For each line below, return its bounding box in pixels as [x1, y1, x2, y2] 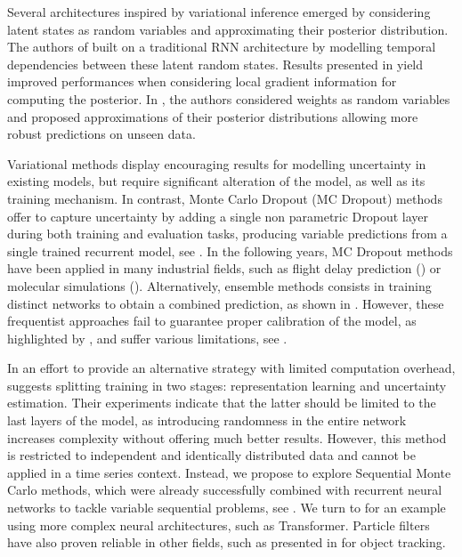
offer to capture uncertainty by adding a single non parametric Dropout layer [7, 206, 429, 225]
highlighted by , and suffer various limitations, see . [7, 328, 288, 347]
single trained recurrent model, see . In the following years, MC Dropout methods [7, 241, 453, 260]
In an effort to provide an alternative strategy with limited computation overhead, [7, 359, 456, 377]
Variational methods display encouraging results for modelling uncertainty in [7, 154, 426, 173]
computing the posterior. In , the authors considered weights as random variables [7, 89, 450, 108]
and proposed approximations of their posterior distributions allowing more [7, 107, 418, 125]
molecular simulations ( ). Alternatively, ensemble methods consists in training [7, 276, 432, 295]
